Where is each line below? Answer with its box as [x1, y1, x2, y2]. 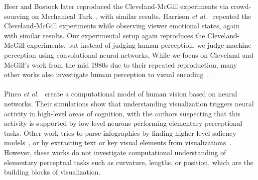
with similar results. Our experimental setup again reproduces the [4, 30, 205, 40]
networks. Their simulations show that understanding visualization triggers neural [4, 98, 254, 108]
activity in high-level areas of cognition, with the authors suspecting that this [4, 108, 241, 118]
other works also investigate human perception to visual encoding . [4, 69, 209, 80]
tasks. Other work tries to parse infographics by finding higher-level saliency [4, 127, 237, 138]
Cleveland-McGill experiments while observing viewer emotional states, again [4, 20, 240, 31]
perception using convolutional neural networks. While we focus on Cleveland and [4, 49, 254, 60]
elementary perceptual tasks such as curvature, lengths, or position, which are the [4, 157, 254, 167]
